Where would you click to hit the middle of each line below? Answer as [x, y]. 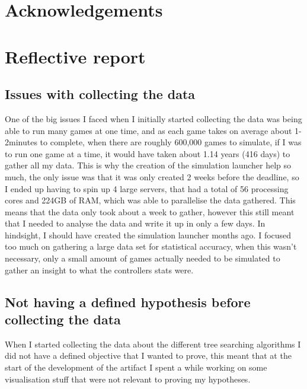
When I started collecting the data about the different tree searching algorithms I [153, 344]
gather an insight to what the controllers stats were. [99, 270]
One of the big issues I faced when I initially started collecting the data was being [153, 118]
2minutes [21, 142]
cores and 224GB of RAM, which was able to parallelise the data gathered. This [150, 200]
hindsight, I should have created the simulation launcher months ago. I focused [148, 235]
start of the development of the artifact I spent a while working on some [136, 367]
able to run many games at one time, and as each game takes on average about [148, 130]
